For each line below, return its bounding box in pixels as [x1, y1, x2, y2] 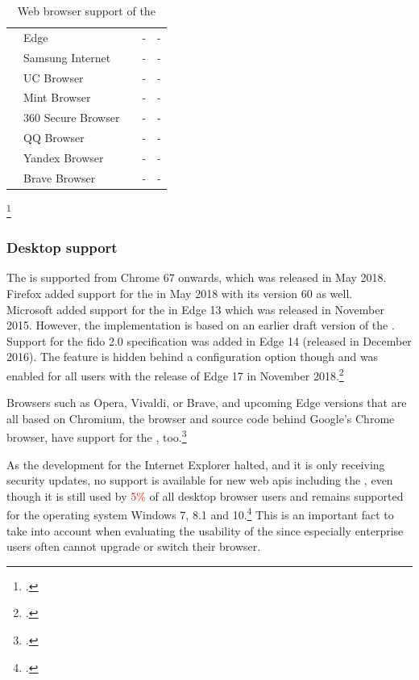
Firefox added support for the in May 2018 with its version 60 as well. [6, 284, 353, 301]
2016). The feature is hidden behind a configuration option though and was [6, 348, 379, 365]
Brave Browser [23, 169, 96, 186]
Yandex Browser [23, 149, 104, 166]
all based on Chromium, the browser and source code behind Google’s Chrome [6, 409, 395, 426]
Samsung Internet [23, 48, 111, 65]
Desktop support [6, 237, 118, 258]
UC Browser [23, 69, 84, 86]
